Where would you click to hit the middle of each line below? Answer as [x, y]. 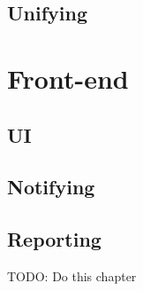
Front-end [68, 78]
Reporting [54, 239]
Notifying [51, 187]
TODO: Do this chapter [72, 275]
